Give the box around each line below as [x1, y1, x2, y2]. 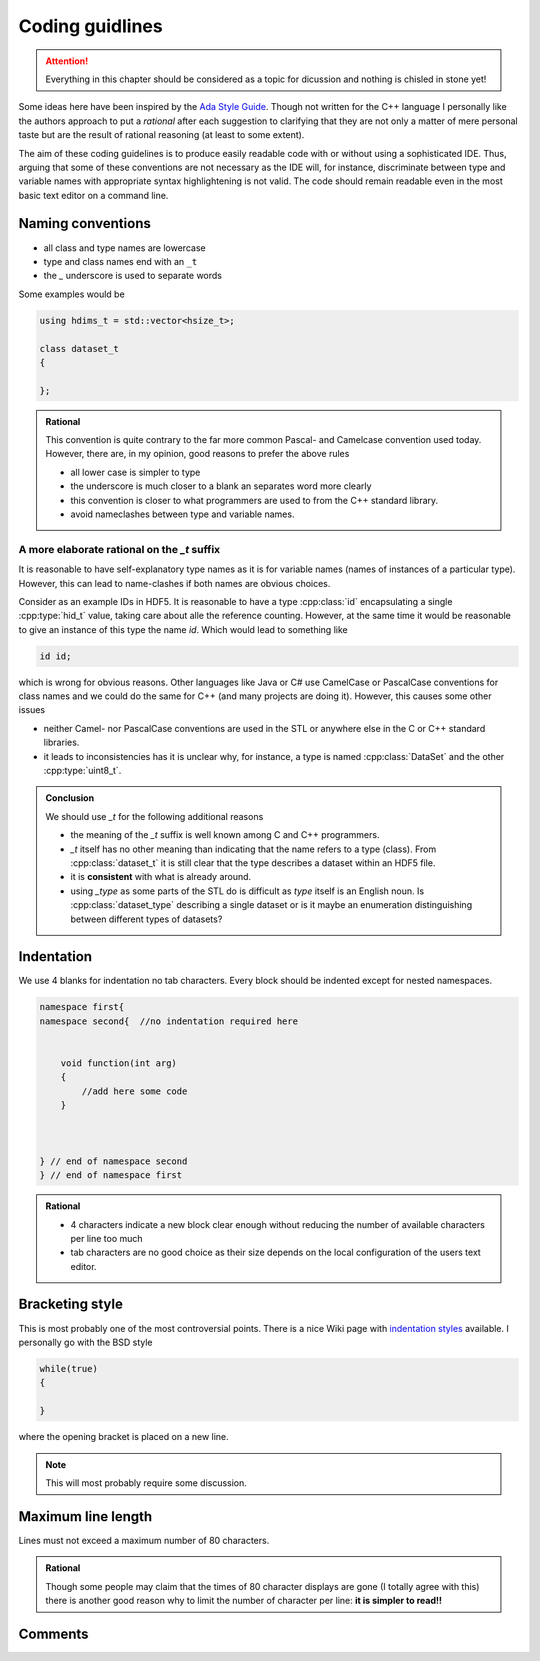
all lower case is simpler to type [70, 466, 201, 478]
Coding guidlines [18, 15, 164, 37]
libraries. [43, 736, 80, 749]
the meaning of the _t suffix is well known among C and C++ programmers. [70, 829, 380, 841]
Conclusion [45, 792, 95, 804]
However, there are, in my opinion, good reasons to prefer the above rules [45, 448, 350, 460]
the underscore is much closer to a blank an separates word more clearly [70, 480, 372, 492]
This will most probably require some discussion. [45, 1476, 247, 1489]
